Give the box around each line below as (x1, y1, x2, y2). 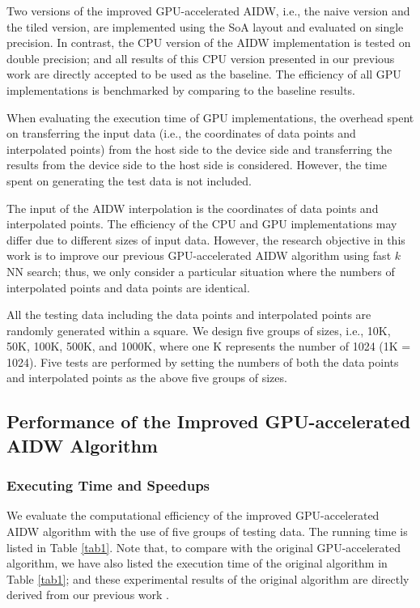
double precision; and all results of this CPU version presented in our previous (6, 49, 395, 66)
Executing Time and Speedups (6, 475, 210, 495)
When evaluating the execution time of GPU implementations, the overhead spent (6, 108, 414, 125)
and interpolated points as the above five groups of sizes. (6, 369, 287, 386)
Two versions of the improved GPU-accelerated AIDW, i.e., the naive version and (6, 2, 410, 19)
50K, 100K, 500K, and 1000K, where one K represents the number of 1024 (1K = (6, 338, 411, 355)
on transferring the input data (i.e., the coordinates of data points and (6, 125, 356, 142)
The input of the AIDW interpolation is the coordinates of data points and (6, 199, 379, 216)
